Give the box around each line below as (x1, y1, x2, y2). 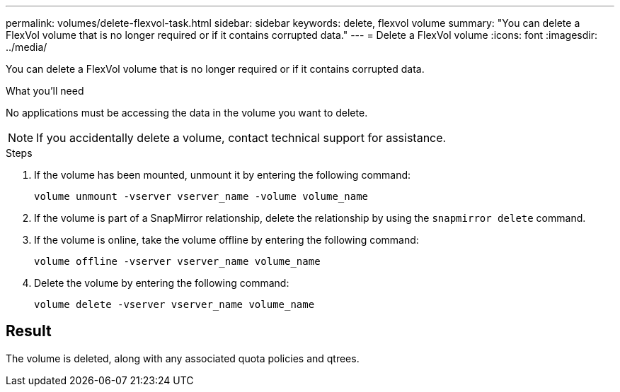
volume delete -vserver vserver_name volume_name (34, 299, 315, 310)
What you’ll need (6, 85, 84, 97)
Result (6, 322, 52, 340)
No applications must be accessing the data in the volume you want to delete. (6, 107, 368, 119)
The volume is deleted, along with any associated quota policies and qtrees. (6, 352, 360, 364)
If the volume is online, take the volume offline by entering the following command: (34, 234, 419, 246)
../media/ (6, 41, 47, 53)
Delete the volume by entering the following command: (34, 277, 289, 289)
